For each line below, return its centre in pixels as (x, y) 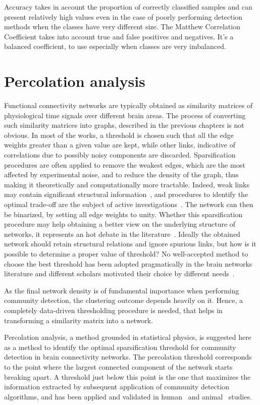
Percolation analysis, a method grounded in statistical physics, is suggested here (128, 337)
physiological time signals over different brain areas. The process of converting (125, 115)
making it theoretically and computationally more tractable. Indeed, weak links (127, 184)
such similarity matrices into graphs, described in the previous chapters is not (124, 125)
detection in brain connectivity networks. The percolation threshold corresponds (128, 357)
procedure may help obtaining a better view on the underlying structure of (120, 224)
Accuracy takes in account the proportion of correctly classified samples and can (128, 7)
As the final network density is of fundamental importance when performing (122, 290)
